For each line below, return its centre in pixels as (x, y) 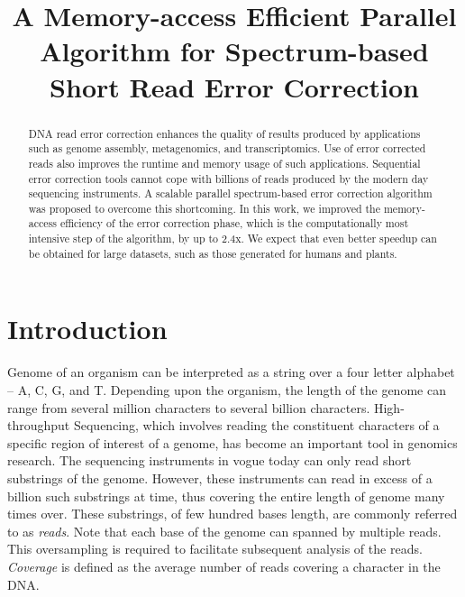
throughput (39, 425)
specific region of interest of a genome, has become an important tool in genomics (232, 442)
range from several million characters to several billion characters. (189, 407)
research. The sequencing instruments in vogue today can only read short (210, 460)
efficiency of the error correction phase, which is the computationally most (234, 223)
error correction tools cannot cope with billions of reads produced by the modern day (228, 178)
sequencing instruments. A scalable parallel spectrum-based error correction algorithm (230, 193)
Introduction (87, 329)
